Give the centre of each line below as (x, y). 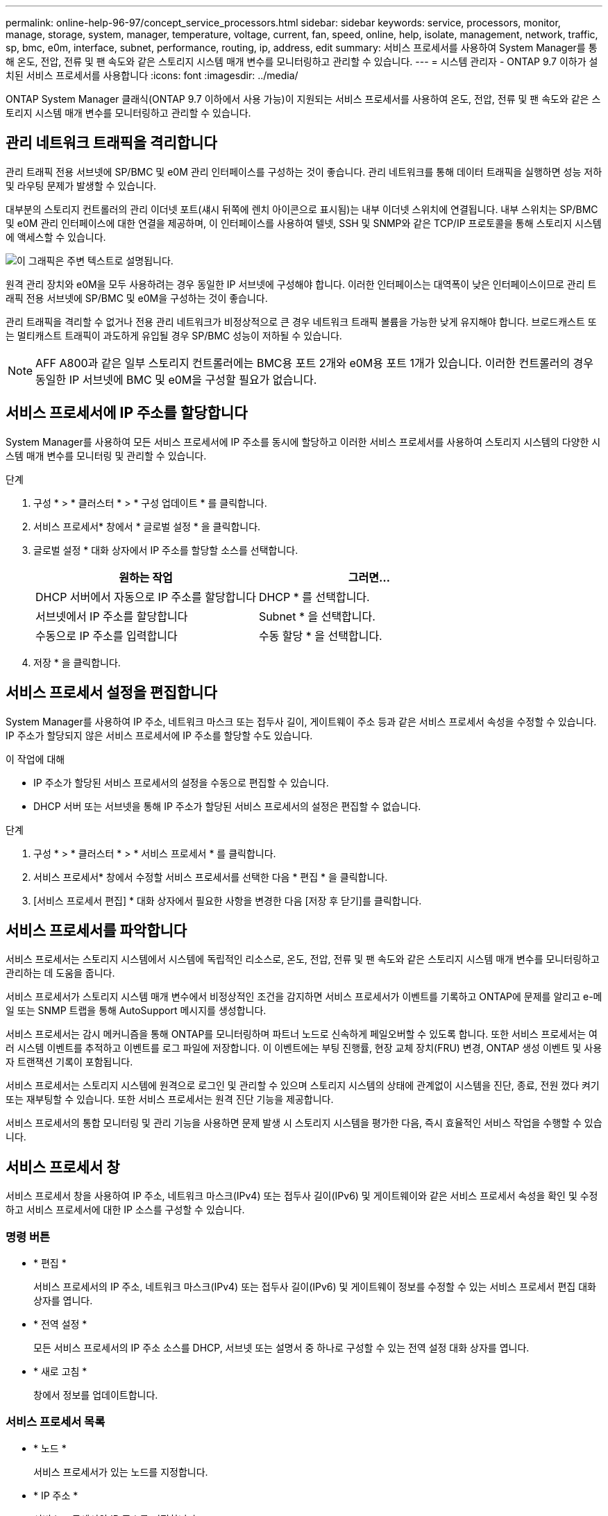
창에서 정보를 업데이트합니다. (96, 1395)
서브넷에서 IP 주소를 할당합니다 (112, 616)
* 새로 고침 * (60, 1371)
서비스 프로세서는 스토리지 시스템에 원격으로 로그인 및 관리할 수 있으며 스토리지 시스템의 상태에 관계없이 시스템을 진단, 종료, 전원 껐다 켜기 (303, 1086)
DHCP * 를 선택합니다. (314, 597)
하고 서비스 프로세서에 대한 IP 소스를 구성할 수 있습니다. (125, 1210)
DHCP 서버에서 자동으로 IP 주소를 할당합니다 (146, 597)
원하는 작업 (146, 577)
